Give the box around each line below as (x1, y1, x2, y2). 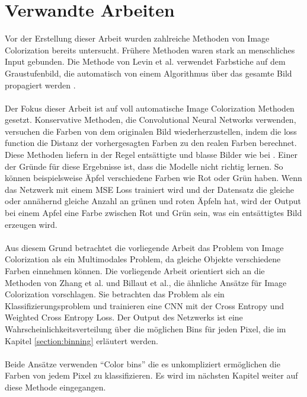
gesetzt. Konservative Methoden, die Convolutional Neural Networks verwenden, (5, 113, 296, 126)
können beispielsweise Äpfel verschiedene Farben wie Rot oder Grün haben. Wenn (5, 171, 302, 184)
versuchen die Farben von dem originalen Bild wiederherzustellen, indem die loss (5, 125, 297, 137)
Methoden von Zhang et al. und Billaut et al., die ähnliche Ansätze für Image (5, 276, 287, 288)
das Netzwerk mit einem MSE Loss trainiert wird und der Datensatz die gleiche (5, 183, 294, 195)
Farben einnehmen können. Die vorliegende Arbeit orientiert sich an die (5, 265, 265, 277)
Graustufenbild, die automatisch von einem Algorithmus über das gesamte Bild (5, 66, 292, 79)
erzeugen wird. (5, 218, 57, 230)
